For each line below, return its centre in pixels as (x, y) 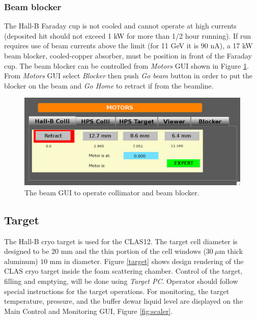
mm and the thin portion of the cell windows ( (133, 251)
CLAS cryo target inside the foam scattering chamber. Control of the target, (123, 271)
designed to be (27, 251)
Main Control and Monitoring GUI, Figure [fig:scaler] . (89, 311)
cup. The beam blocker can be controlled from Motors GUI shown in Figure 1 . (126, 65)
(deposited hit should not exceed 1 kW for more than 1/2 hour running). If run (127, 35)
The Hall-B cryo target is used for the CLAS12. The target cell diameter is (121, 241)
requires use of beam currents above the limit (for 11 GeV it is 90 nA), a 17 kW (128, 46)
